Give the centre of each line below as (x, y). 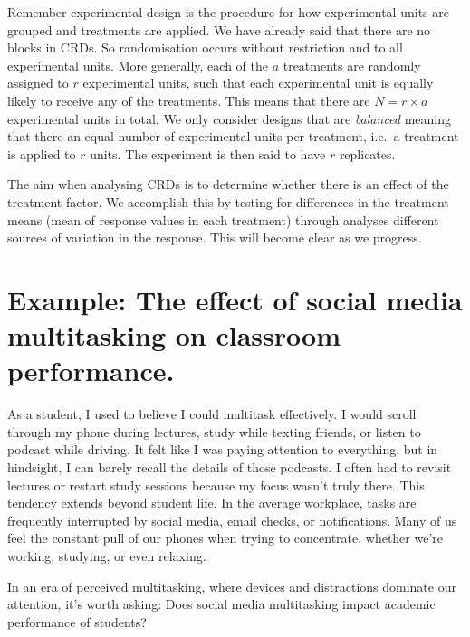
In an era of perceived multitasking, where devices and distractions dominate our (232, 586)
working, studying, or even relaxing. (107, 555)
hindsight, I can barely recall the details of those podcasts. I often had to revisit (230, 467)
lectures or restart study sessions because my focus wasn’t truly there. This (216, 485)
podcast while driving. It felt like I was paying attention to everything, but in (223, 449)
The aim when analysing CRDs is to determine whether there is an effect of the (228, 184)
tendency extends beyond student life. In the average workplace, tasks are (212, 503)
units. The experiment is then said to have (208, 153)
